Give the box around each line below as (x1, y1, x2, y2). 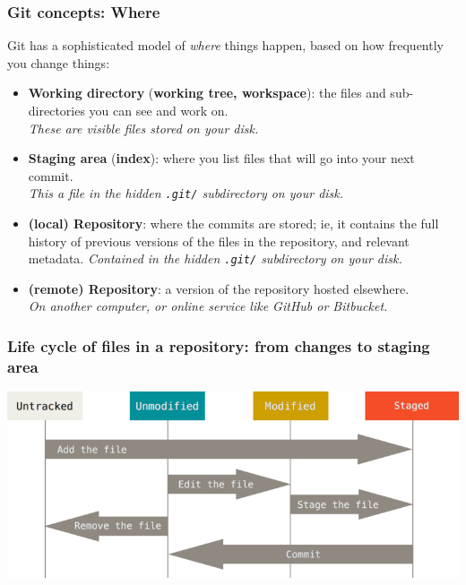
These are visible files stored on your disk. (28, 118, 259, 137)
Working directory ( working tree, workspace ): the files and (28, 83, 386, 102)
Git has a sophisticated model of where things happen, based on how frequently (7, 36, 444, 55)
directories (28, 101, 85, 119)
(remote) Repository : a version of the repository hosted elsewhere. (28, 279, 410, 297)
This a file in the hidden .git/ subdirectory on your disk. (28, 184, 344, 202)
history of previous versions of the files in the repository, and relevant (28, 231, 410, 250)
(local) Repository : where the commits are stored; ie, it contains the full (28, 214, 439, 233)
